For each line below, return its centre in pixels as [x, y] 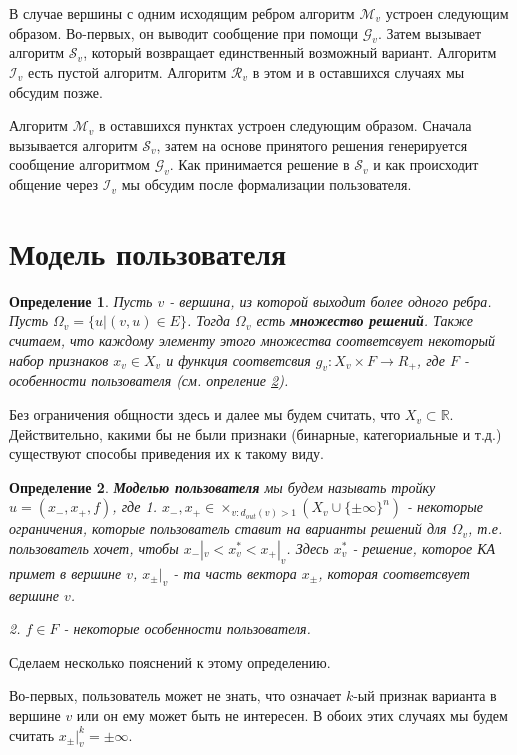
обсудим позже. [56, 91]
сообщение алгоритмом [79, 164]
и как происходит [426, 164]
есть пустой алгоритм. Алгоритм [127, 71]
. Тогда [208, 320]
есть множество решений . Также [365, 320]
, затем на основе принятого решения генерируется [312, 144]
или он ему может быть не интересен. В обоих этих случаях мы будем [292, 714]
